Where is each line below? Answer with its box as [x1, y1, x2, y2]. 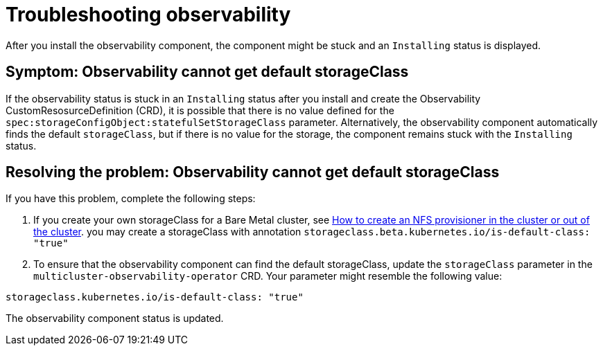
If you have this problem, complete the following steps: [6, 192, 256, 205]
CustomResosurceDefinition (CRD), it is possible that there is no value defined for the [6, 104, 394, 116]
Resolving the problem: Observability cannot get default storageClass [6, 163, 500, 181]
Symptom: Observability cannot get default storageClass [6, 63, 409, 81]
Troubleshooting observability [6, 3, 291, 26]
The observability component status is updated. [6, 312, 224, 325]
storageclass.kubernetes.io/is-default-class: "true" [6, 291, 304, 303]
